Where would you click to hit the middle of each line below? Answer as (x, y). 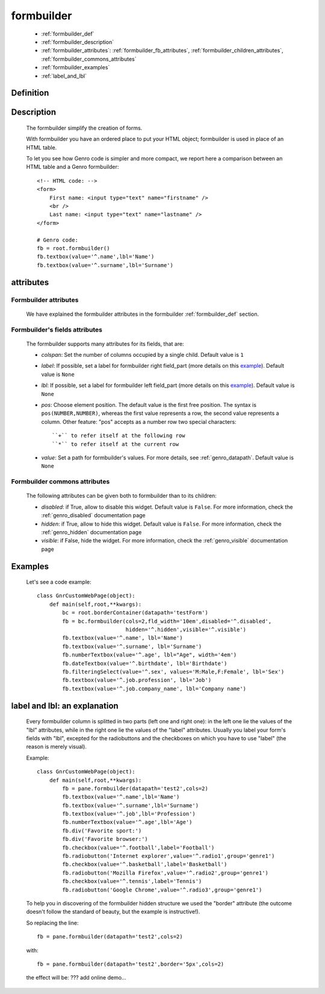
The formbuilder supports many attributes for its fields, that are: (105, 344)
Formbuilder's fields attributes (57, 330)
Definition (30, 93)
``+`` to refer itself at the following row (119, 436)
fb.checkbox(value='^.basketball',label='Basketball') (145, 864)
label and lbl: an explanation (65, 706)
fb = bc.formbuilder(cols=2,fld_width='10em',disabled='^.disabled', (167, 621)
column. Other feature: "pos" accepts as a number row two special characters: (139, 421)
